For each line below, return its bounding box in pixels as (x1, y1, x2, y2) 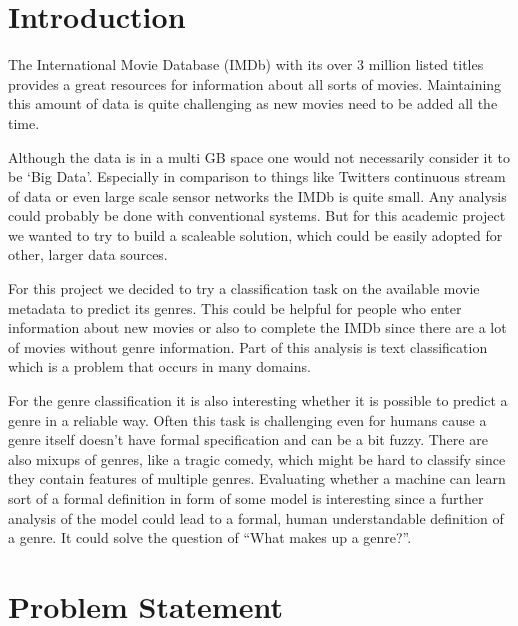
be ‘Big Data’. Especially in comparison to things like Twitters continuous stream (8, 166, 506, 187)
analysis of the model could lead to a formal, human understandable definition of (8, 507, 504, 528)
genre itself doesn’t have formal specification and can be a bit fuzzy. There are (8, 429, 488, 450)
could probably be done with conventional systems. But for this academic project (8, 205, 506, 226)
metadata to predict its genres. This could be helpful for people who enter (8, 297, 462, 318)
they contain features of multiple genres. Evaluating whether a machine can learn (8, 468, 506, 489)
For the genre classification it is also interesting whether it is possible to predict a (8, 390, 508, 411)
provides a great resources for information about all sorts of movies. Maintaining (8, 73, 502, 94)
